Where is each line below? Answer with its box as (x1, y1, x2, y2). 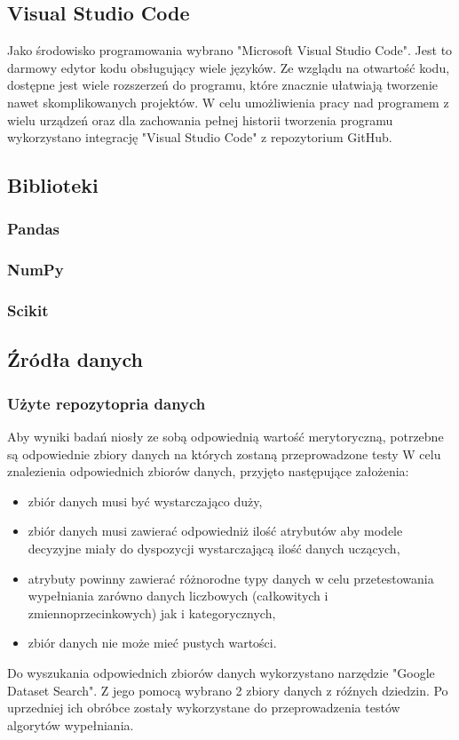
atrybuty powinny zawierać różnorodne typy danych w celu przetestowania (28, 569, 434, 587)
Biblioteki (7, 171, 99, 199)
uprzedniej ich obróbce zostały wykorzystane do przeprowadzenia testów (7, 698, 400, 717)
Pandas (7, 218, 59, 240)
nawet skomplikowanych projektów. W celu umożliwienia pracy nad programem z (7, 92, 449, 111)
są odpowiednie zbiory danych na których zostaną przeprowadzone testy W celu (7, 444, 441, 463)
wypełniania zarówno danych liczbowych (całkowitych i (28, 586, 328, 605)
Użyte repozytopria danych (7, 392, 206, 414)
